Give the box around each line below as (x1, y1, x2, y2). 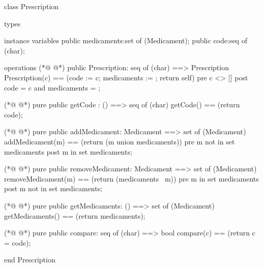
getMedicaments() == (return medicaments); (4, 210, 145, 221)
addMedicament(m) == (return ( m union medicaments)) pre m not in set (4, 136, 235, 146)
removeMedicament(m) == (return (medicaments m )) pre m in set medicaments (4, 173, 259, 184)
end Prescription (4, 254, 55, 265)
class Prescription (4, 1, 59, 11)
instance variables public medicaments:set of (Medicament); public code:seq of (4, 35, 247, 46)
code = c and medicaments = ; (4, 82, 101, 93)
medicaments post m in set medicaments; (4, 146, 132, 157)
